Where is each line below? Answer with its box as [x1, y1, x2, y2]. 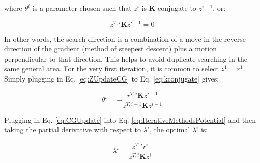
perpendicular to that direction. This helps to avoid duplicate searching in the [4, 53, 247, 64]
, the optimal [149, 124, 190, 135]
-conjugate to [155, 3, 196, 13]
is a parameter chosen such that [32, 3, 132, 13]
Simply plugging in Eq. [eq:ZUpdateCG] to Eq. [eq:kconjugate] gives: [4, 73, 219, 84]
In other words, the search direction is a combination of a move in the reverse [4, 33, 246, 44]
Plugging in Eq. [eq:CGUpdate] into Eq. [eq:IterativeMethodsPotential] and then [4, 114, 256, 125]
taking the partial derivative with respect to [4, 124, 141, 135]
